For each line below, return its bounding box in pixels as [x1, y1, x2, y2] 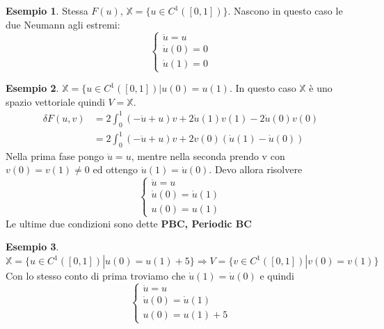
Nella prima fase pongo [6, 148, 104, 163]
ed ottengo [93, 162, 138, 177]
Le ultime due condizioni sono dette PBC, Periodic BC [6, 216, 252, 230]
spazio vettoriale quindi [6, 94, 105, 109]
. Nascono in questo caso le [227, 3, 343, 17]
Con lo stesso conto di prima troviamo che [6, 268, 186, 283]
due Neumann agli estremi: [6, 17, 120, 31]
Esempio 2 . [6, 81, 59, 95]
